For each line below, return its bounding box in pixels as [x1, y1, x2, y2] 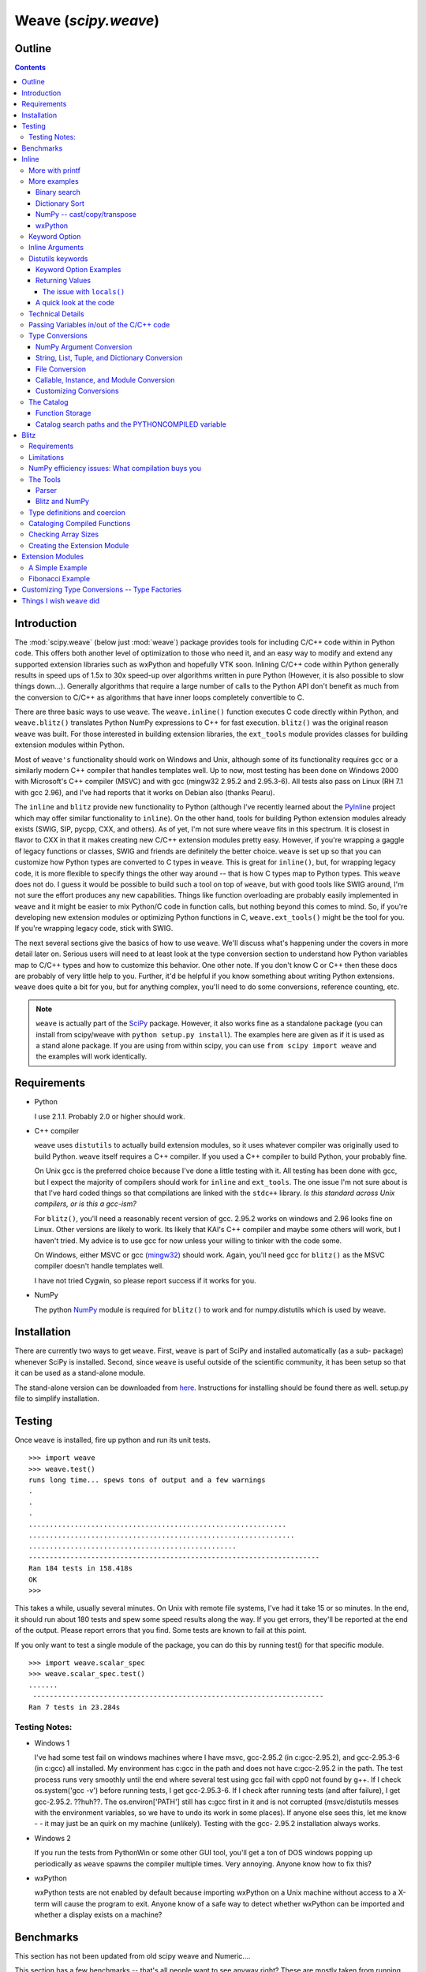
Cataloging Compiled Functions [28, 519, 131, 528]
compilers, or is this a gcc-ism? [34, 1199, 137, 1208]
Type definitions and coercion [28, 507, 125, 517]
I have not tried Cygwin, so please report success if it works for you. [34, 1275, 256, 1285]
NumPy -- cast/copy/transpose [35, 210, 137, 219]
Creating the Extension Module [28, 540, 129, 550]
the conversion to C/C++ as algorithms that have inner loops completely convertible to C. [14, 693, 305, 702]
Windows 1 [34, 1738, 70, 1747]
